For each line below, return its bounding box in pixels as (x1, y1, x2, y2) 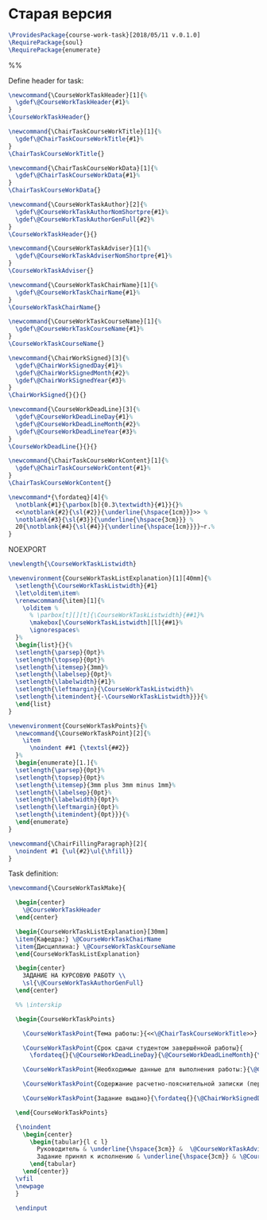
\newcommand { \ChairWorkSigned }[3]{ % (8, 354, 130, 362)
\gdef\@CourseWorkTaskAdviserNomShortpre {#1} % (15, 252, 172, 260)
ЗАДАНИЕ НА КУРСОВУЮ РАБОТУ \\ (22, 972, 126, 980)
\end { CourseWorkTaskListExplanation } (15, 950, 141, 958)
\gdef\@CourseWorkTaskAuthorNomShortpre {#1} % (15, 208, 169, 216)
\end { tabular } (29, 1160, 77, 1168)
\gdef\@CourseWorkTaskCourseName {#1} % (15, 325, 145, 333)
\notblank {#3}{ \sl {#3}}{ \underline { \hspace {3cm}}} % (15, 515, 194, 523)
